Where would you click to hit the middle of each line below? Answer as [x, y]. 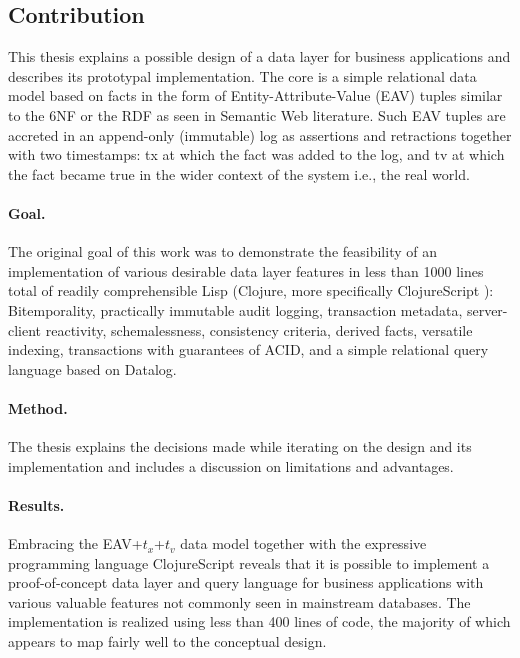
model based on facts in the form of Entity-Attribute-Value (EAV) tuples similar [255, 95]
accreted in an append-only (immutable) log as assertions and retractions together [260, 134]
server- [487, 309]
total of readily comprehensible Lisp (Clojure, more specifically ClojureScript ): [251, 290]
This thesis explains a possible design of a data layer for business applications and [259, 56]
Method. [38, 407]
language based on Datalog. [92, 368]
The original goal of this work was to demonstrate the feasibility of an [222, 251]
